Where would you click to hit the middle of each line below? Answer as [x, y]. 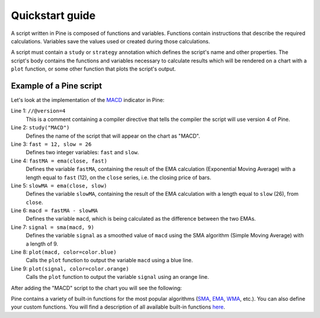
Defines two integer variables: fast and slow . [82, 152]
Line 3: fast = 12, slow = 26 [51, 144]
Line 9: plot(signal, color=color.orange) [70, 268]
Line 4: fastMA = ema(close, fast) [59, 161]
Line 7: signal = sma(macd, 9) [53, 227]
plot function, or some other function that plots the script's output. [93, 69]
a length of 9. [42, 244]
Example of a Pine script [57, 86]
